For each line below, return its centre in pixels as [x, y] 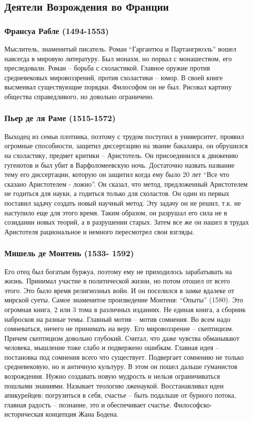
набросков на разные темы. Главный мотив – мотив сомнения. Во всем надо [118, 319]
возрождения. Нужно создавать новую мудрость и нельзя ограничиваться [112, 376]
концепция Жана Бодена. [82, 414]
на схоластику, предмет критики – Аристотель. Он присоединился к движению [121, 155]
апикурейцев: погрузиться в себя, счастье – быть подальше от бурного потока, [120, 395]
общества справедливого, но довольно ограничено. [79, 96]
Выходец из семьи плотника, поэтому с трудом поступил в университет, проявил [124, 136]
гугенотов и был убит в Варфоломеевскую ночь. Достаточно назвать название [119, 165]
